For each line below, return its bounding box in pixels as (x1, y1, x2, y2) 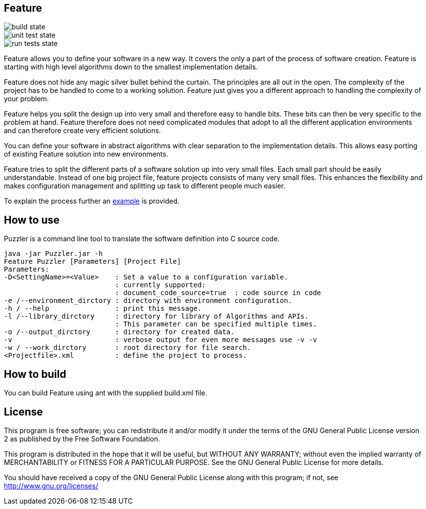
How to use (4, 213, 60, 226)
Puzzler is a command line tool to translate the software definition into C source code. (4, 234, 280, 243)
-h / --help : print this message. (4, 304, 202, 313)
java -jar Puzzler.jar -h (4, 250, 103, 258)
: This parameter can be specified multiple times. (115, 320, 317, 328)
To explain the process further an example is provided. (4, 197, 180, 206)
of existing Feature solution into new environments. (4, 150, 169, 159)
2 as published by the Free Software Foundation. (4, 434, 160, 443)
